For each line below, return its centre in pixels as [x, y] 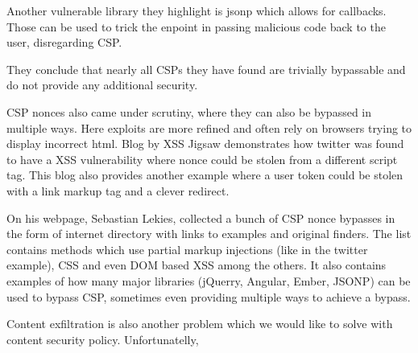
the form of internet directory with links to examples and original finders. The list [209, 234]
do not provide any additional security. [102, 85]
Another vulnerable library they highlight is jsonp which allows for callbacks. [197, 10]
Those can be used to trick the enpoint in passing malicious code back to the [196, 26]
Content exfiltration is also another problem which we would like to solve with [200, 324]
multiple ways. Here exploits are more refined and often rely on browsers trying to [209, 127]
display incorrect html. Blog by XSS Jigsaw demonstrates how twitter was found [205, 144]
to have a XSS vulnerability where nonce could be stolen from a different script [202, 159]
